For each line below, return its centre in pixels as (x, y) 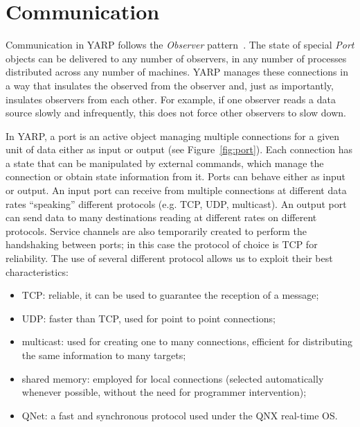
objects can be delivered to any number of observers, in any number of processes (176, 58)
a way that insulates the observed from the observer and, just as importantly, (170, 85)
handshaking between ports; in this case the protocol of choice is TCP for (162, 244)
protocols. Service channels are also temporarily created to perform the (156, 230)
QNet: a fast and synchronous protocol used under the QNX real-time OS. (180, 415)
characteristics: (37, 271)
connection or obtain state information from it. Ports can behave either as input (176, 176)
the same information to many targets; (104, 355)
